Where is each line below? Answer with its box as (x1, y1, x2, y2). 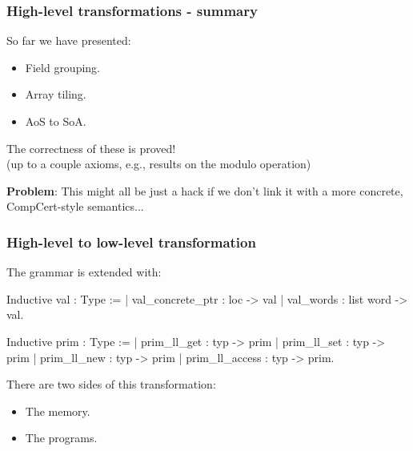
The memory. (25, 402, 90, 419)
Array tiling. (25, 86, 86, 103)
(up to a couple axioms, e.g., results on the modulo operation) (6, 155, 311, 172)
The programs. (25, 429, 98, 446)
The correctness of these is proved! (6, 139, 176, 156)
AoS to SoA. (25, 113, 86, 129)
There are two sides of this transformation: (6, 376, 216, 393)
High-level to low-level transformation (6, 232, 256, 252)
